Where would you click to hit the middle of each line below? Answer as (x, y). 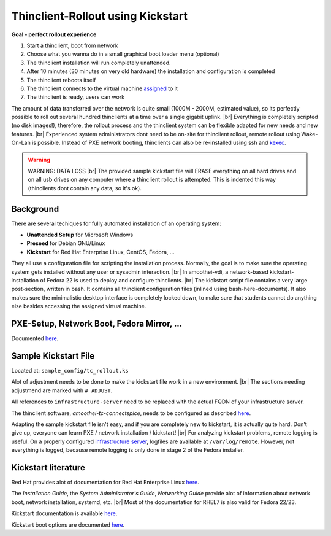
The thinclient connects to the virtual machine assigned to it (102, 88)
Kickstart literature (48, 468)
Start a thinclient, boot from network (73, 45)
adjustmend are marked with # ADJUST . (62, 390)
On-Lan (21, 143)
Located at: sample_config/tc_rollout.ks (70, 371)
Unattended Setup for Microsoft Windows (80, 235)
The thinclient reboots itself (61, 80)
